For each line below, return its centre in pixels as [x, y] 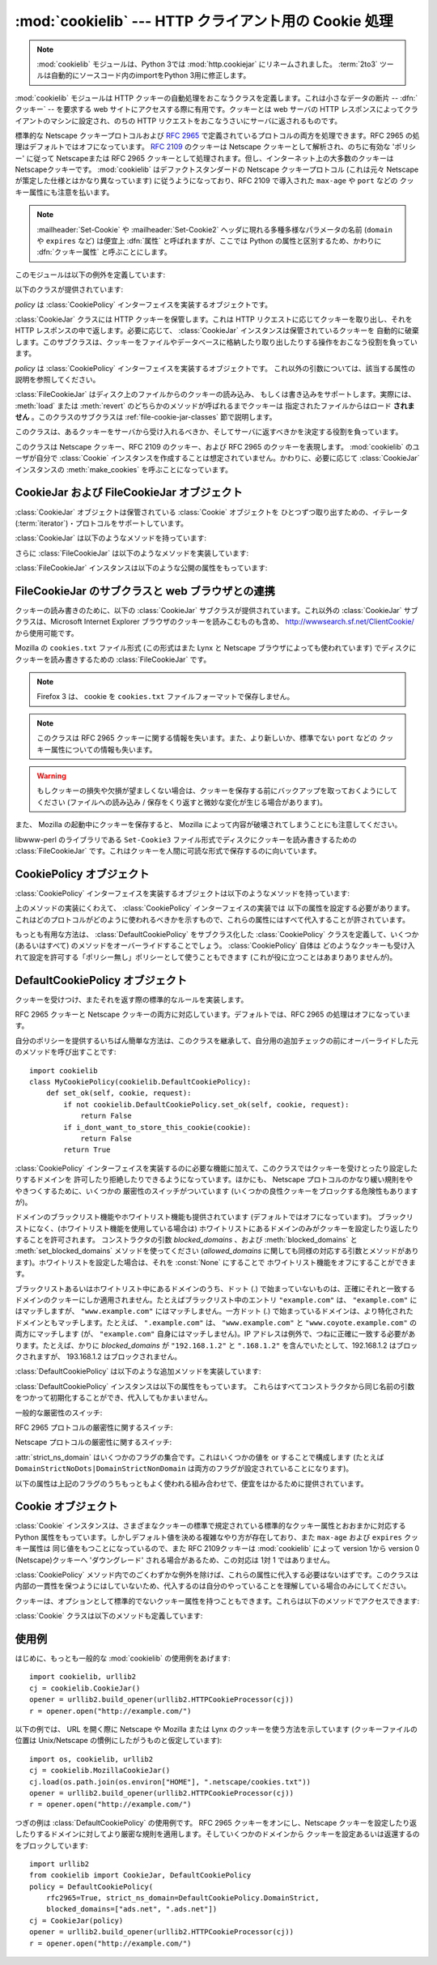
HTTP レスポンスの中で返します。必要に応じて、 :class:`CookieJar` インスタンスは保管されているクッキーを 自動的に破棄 [217, 330]
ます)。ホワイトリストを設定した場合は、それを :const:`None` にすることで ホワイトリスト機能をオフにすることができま [215, 1262]
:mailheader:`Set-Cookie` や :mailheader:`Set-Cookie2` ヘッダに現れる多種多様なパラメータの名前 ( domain [214, 229]
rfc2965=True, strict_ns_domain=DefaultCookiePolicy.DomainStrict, [182, 1898]
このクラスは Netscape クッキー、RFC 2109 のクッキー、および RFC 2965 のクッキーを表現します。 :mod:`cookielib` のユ [217, 446]
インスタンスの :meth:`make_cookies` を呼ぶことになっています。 [124, 469]
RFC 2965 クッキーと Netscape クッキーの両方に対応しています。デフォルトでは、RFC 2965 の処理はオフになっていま [213, 1014]
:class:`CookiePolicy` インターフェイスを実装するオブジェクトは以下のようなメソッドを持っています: [182, 893]
